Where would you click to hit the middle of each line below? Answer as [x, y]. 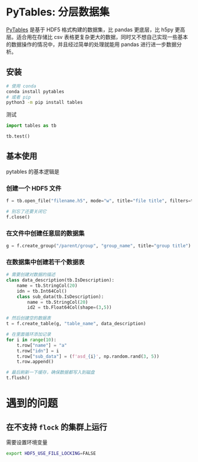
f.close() [18, 217]
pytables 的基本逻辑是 [33, 171]
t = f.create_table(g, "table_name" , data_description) [76, 324]
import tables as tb [32, 126]
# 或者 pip [19, 97]
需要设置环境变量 [27, 443]
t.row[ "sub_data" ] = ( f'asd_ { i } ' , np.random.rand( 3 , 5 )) [88, 356]
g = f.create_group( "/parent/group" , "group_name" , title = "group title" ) [99, 246]
